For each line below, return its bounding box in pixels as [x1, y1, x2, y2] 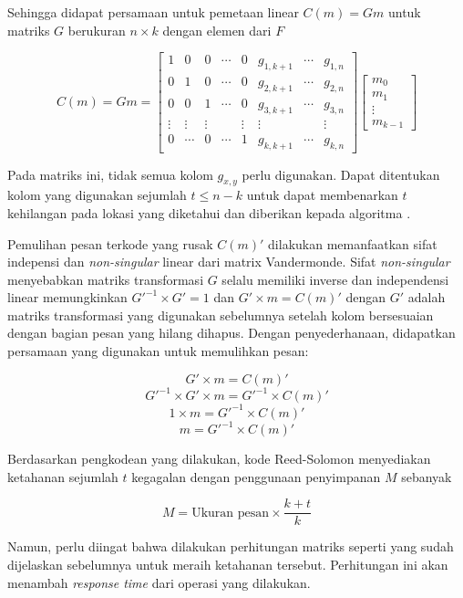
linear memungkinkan [7, 288, 128, 307]
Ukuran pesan [191, 506, 270, 519]
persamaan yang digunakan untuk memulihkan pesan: [7, 341, 309, 361]
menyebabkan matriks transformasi [7, 269, 204, 289]
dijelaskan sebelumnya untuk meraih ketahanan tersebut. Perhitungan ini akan [7, 555, 448, 574]
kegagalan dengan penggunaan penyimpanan [131, 467, 381, 486]
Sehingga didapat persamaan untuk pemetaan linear [7, 3, 299, 21]
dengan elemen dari [162, 20, 272, 39]
